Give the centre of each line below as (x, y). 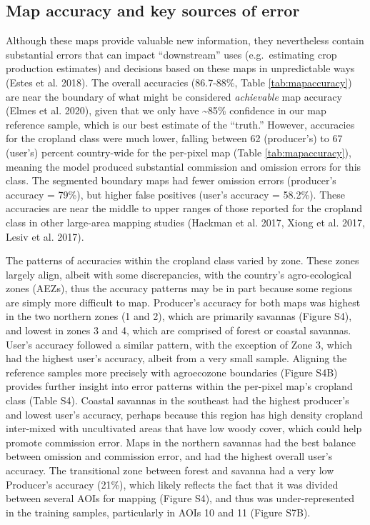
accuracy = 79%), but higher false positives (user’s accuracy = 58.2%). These (176, 194)
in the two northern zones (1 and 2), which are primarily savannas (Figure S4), (179, 316)
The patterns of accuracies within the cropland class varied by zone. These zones (182, 260)
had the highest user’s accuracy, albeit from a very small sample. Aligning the (176, 358)
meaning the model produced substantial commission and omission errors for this (184, 166)
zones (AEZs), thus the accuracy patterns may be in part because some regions (179, 288)
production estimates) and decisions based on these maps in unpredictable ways (180, 68)
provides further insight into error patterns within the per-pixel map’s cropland (179, 386)
